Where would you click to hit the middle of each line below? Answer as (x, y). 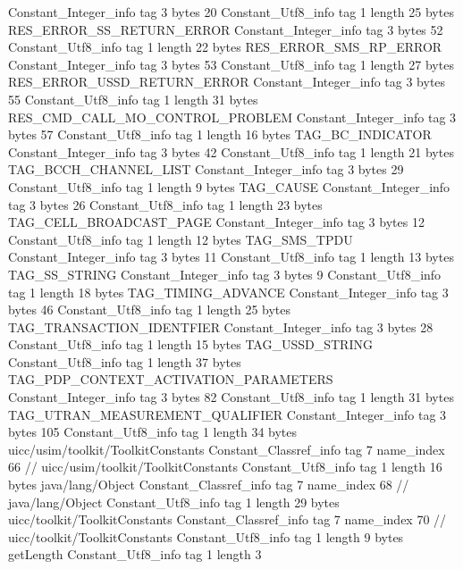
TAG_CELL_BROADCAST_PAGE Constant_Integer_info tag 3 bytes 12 (216, 222)
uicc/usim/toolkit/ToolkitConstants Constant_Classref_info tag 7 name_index (227, 449)
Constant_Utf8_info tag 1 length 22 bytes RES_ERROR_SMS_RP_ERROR (225, 47)
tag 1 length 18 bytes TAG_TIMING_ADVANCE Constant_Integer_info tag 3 (228, 292)
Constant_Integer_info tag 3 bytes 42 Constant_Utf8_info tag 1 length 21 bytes (231, 151)
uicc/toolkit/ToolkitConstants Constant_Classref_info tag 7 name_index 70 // (227, 519)
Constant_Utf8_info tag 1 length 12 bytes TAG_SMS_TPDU (181, 239)
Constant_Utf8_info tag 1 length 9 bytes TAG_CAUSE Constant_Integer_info (229, 186)
